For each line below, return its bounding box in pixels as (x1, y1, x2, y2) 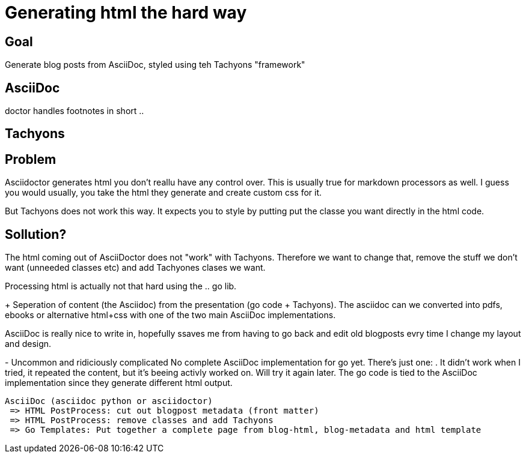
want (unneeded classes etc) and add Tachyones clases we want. (5, 262, 266, 273)
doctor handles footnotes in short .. (5, 106, 144, 116)
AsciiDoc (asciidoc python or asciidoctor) (5, 396, 213, 406)
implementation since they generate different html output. (5, 378, 233, 388)
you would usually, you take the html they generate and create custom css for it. (5, 187, 322, 198)
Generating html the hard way (5, 2, 247, 23)
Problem (5, 151, 57, 167)
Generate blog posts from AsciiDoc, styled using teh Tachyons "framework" (5, 59, 305, 70)
